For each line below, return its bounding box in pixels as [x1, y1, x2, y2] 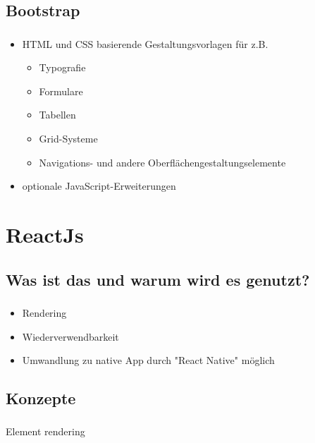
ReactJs [6, 220, 84, 249]
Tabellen [39, 107, 76, 122]
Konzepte [6, 387, 76, 409]
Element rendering [6, 424, 85, 439]
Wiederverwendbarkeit [22, 329, 119, 344]
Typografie [39, 60, 86, 75]
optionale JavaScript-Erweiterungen [22, 178, 176, 193]
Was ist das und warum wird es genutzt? [6, 268, 310, 290]
